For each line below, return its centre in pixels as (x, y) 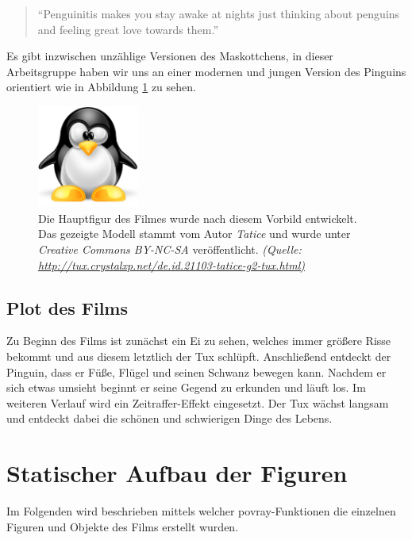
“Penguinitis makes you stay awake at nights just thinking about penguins (219, 13)
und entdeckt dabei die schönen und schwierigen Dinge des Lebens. (169, 418)
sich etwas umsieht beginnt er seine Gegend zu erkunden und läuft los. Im (186, 387)
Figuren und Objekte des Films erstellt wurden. (123, 526)
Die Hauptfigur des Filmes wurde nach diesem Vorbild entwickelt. (198, 218)
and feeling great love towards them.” (128, 29)
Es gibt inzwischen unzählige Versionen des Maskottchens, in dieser (170, 56)
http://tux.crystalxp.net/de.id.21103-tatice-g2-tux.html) (171, 264)
